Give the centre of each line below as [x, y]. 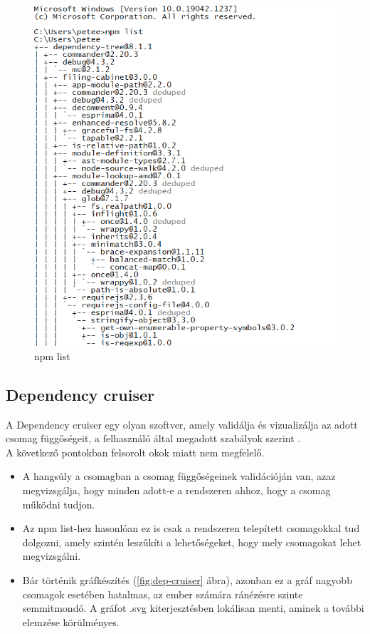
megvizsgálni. [52, 556]
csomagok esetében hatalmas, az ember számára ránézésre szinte [163, 594]
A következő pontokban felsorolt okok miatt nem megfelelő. [135, 452]
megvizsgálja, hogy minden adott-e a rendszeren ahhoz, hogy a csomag [176, 490]
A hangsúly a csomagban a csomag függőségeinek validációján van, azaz [179, 476]
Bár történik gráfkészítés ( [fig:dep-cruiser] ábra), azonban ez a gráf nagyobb [187, 579]
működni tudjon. [59, 504]
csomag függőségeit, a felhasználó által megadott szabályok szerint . [153, 438]
